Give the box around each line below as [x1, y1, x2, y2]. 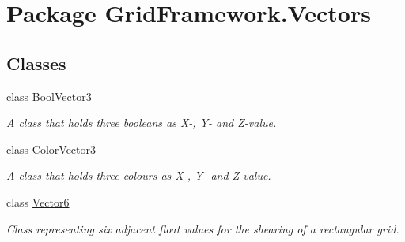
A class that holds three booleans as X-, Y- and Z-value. [6, 114, 277, 131]
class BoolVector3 [6, 87, 92, 104]
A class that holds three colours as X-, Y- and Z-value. [6, 167, 271, 184]
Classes [6, 50, 66, 75]
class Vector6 [6, 193, 70, 210]
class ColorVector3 [6, 140, 97, 157]
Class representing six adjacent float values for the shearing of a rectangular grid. [6, 220, 399, 236]
